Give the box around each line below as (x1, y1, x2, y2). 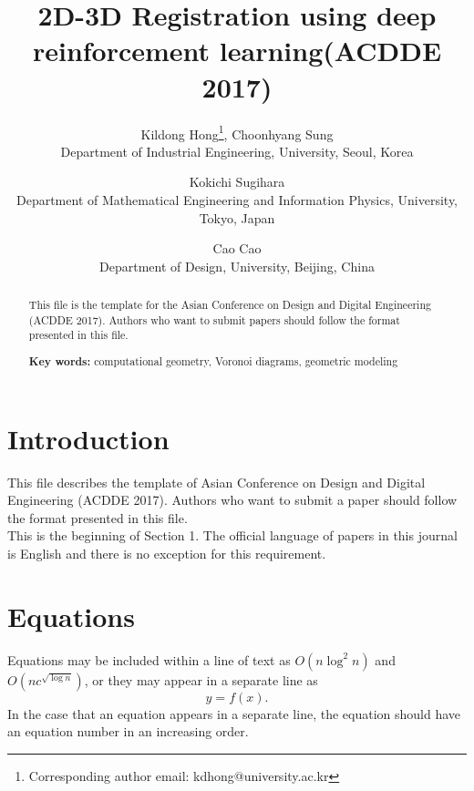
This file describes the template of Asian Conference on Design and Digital (7, 472, 426, 491)
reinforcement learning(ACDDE (32, 32, 442, 69)
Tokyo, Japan (199, 208, 275, 227)
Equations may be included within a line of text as (7, 650, 291, 669)
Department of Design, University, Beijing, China (99, 256, 375, 275)
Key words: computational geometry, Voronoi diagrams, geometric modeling (28, 353, 398, 369)
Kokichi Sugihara (189, 172, 285, 191)
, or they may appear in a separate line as (84, 670, 318, 689)
